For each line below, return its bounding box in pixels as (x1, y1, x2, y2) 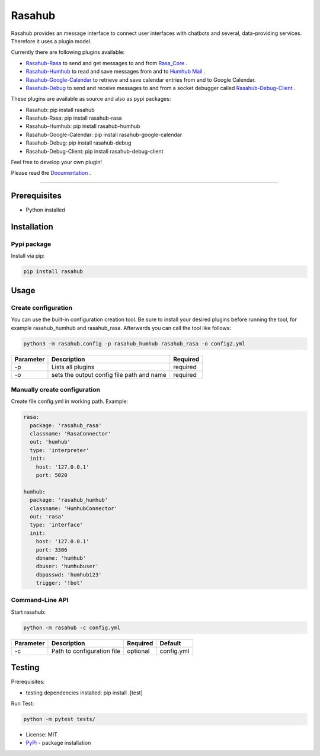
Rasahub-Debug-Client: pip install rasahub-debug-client (25, 148, 164, 155)
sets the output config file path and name (51, 370, 167, 379)
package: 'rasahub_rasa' (30, 422, 102, 429)
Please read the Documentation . (11, 169, 91, 177)
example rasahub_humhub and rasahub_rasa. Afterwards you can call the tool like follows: (11, 324, 231, 331)
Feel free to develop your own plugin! (11, 159, 102, 166)
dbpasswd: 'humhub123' (36, 571, 102, 578)
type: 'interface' (30, 521, 83, 528)
